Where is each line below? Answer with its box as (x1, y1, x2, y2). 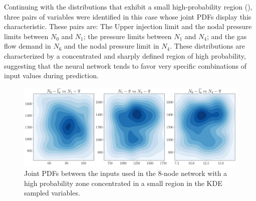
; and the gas (206, 31, 247, 41)
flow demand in (4, 41, 51, 51)
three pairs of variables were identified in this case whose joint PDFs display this (4, 11, 251, 22)
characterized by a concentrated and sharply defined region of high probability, (4, 50, 246, 61)
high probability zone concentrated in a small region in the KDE (24, 177, 222, 188)
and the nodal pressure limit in (64, 41, 159, 51)
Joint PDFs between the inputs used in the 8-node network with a (24, 168, 227, 178)
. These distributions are (170, 41, 245, 51)
